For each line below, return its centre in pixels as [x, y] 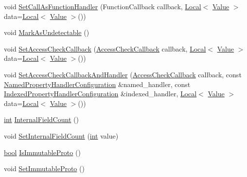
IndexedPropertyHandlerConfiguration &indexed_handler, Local [100, 94]
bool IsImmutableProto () [42, 152]
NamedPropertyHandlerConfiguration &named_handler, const [97, 84]
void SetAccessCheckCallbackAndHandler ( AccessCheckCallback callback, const [123, 74]
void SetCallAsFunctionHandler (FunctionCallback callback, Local [103, 6]
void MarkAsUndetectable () [47, 32]
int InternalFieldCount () [41, 119]
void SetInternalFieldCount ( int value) [61, 135]
